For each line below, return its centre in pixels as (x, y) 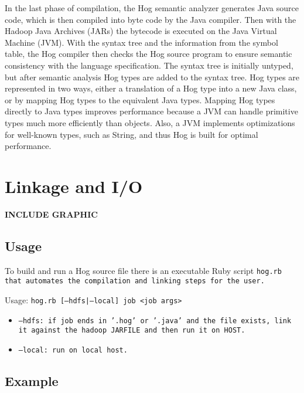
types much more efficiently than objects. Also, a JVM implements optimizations (150, 122)
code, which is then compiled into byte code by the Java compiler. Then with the (151, 19)
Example (32, 380)
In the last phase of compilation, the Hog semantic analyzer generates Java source (152, 8)
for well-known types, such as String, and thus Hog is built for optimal (131, 134)
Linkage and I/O (74, 186)
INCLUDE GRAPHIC (51, 214)
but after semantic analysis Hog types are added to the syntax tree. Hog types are (152, 77)
